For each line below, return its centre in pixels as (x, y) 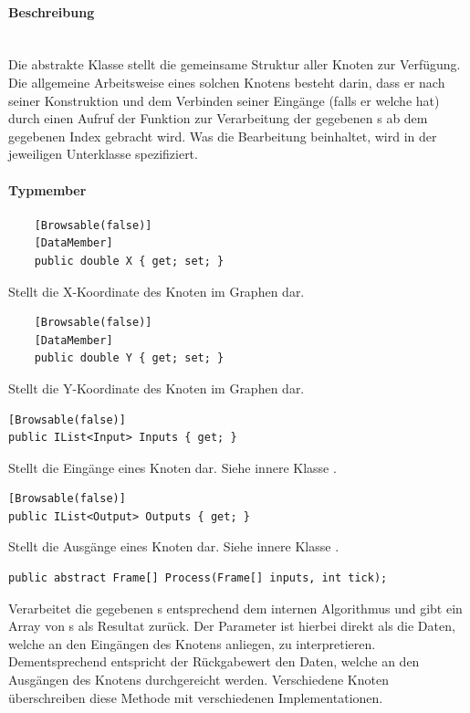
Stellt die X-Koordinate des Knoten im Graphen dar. (157, 291)
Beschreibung (52, 11)
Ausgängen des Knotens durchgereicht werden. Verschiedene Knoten (198, 680)
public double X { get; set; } (129, 261)
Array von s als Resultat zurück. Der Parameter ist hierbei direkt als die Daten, (232, 626)
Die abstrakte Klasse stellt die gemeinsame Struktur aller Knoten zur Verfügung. (235, 64)
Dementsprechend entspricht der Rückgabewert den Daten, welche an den (214, 661)
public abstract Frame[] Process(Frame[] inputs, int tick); (198, 578)
